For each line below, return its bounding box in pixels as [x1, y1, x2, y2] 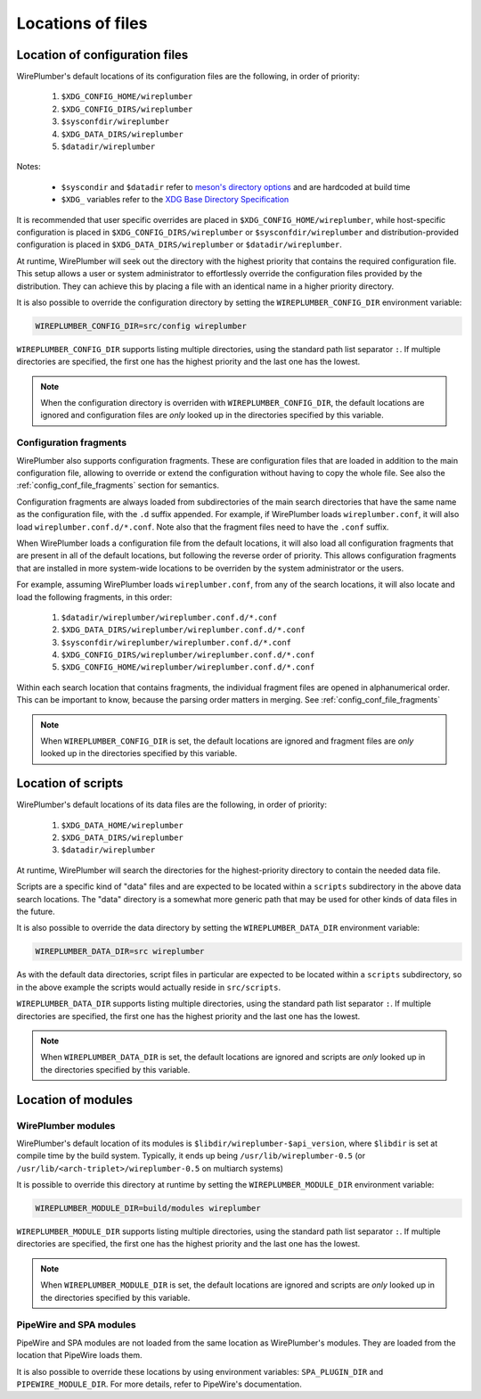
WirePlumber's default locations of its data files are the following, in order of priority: [16, 799, 328, 811]
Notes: [16, 161, 41, 172]
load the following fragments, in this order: [16, 591, 173, 602]
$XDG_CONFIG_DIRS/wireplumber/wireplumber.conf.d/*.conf [61, 650, 315, 660]
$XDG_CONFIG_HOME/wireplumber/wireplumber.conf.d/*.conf [61, 662, 315, 672]
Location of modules [16, 1092, 134, 1107]
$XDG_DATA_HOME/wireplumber [61, 820, 184, 830]
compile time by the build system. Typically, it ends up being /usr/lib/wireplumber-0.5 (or [16, 1150, 366, 1161]
